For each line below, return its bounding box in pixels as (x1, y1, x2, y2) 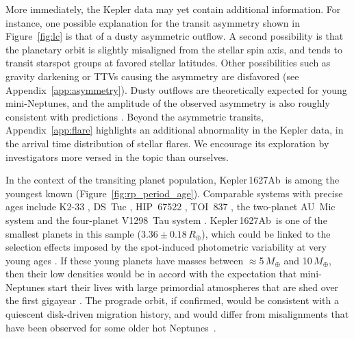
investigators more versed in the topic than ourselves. (5, 149, 229, 164)
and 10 (283, 253, 312, 267)
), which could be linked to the (201, 226, 331, 240)
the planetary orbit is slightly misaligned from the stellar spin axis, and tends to (5, 42, 342, 56)
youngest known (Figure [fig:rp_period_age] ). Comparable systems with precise (5, 186, 343, 200)
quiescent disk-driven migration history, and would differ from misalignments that (5, 307, 349, 321)
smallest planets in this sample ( (5, 226, 141, 240)
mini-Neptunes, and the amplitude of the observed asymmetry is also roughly (5, 96, 330, 110)
